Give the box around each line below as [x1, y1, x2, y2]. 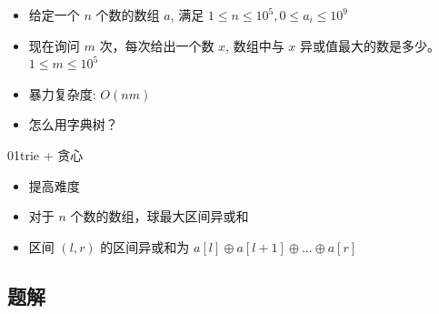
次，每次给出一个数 [99, 35, 215, 55]
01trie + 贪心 [7, 145, 84, 164]
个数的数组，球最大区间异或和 [70, 207, 249, 226]
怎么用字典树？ [28, 115, 118, 134]
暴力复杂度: [28, 84, 96, 103]
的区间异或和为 [100, 237, 190, 256]
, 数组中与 [225, 35, 284, 55]
